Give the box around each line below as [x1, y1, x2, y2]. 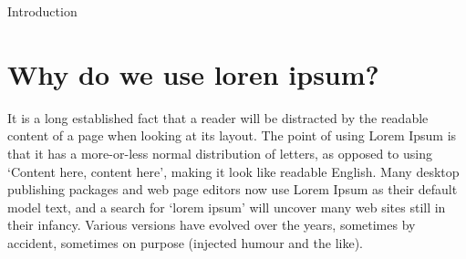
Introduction [7, 2, 78, 20]
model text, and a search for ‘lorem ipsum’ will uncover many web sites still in [7, 197, 446, 216]
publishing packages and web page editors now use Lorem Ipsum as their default [7, 180, 458, 199]
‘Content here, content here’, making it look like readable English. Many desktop [7, 161, 460, 181]
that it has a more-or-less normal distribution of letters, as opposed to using [7, 143, 432, 162]
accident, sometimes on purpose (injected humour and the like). [7, 233, 363, 252]
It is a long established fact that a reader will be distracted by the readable [7, 108, 429, 127]
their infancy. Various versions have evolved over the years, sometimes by [7, 215, 416, 234]
